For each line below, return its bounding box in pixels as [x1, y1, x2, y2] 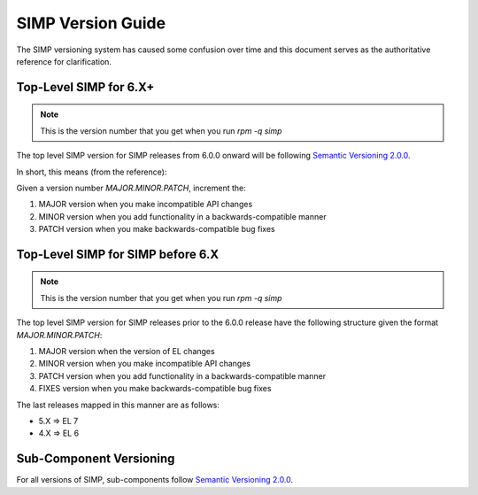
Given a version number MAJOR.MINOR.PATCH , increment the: [16, 182, 247, 193]
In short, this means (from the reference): [16, 166, 167, 177]
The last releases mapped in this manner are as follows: [16, 399, 220, 410]
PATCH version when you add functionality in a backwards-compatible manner [38, 370, 327, 381]
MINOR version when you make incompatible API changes [38, 359, 251, 369]
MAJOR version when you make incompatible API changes [38, 199, 253, 210]
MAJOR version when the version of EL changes [38, 346, 216, 357]
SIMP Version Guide [16, 13, 166, 33]
